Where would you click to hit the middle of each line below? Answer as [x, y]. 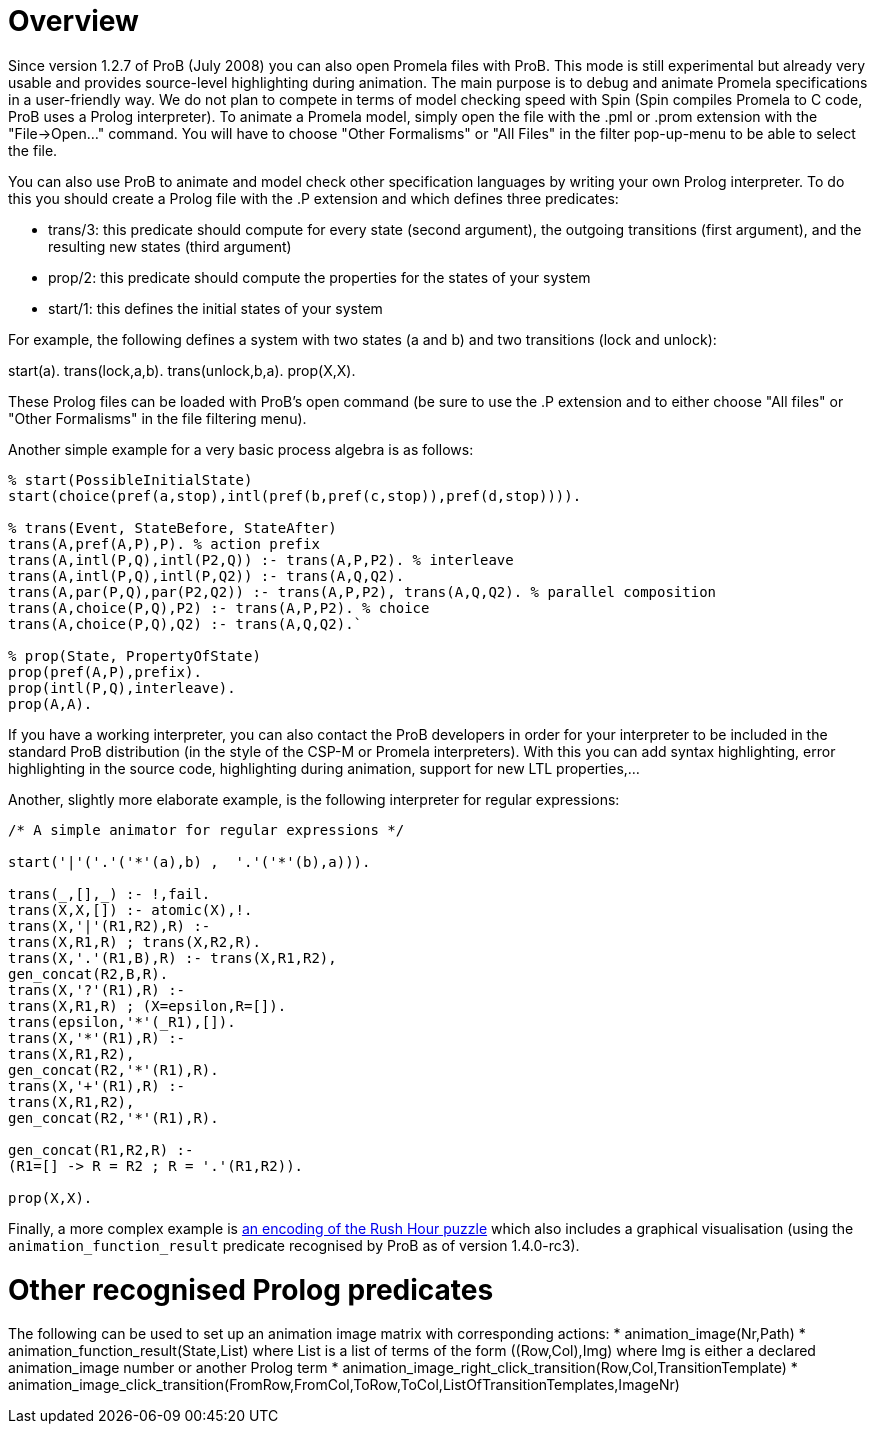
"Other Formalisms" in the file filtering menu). [157, 418]
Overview [73, 21]
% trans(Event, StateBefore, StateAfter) [172, 527]
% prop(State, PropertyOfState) [134, 655]
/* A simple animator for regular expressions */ [206, 829]
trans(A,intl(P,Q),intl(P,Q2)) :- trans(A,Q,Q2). [206, 575]
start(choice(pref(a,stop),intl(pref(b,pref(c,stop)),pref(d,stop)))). [295, 495]
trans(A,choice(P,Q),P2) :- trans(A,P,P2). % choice [219, 607]
